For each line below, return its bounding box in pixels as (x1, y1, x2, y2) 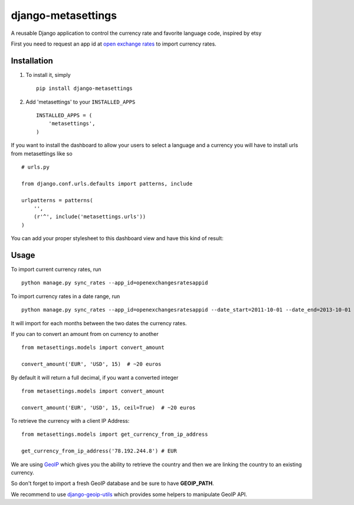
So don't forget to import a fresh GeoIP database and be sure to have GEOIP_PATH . (11, 480, 215, 487)
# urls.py (21, 163, 50, 170)
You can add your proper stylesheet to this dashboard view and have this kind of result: (11, 235, 224, 242)
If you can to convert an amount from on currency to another (11, 330, 159, 337)
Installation (11, 56, 53, 66)
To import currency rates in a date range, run (11, 293, 120, 300)
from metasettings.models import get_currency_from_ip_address (21, 431, 208, 438)
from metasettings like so (11, 150, 73, 157)
